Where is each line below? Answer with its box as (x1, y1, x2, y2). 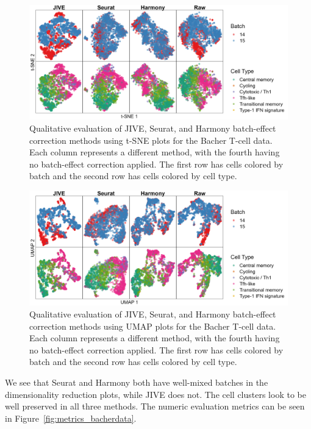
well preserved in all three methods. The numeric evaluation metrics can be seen (5, 400, 305, 413)
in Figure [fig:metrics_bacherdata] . (5, 411, 137, 424)
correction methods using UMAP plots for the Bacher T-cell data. (29, 319, 276, 332)
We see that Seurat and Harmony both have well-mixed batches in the (5, 375, 268, 388)
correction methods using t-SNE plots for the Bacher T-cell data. (29, 133, 273, 146)
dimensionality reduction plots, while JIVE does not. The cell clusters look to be (5, 388, 306, 400)
